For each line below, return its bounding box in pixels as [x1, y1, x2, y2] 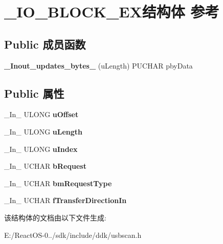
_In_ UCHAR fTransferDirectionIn [4, 195, 127, 206]
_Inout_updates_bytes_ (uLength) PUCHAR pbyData [4, 60, 193, 71]
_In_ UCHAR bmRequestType [4, 178, 112, 188]
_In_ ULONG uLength [4, 126, 83, 137]
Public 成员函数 [4, 36, 86, 52]
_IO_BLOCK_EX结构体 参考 [4, 1, 219, 22]
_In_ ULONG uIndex [4, 143, 78, 154]
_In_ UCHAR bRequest [4, 161, 86, 171]
